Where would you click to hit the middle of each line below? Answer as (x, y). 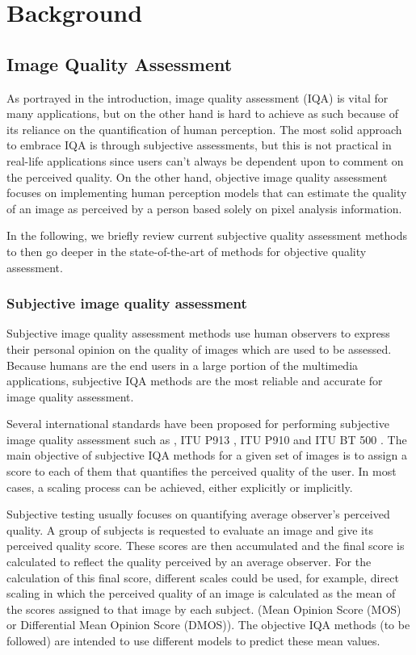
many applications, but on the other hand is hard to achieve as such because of (203, 113)
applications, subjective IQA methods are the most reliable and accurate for (195, 381)
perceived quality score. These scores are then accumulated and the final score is (206, 546)
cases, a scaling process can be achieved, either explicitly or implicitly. (180, 487)
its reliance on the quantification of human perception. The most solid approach (204, 129)
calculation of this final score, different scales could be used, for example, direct (203, 577)
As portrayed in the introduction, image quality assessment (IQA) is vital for (197, 97)
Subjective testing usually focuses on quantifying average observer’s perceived (198, 514)
